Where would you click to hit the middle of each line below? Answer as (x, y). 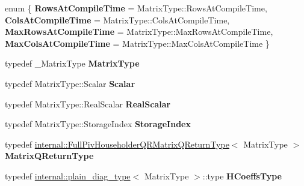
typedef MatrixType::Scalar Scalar (70, 83)
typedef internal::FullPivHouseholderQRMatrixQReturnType (117, 144)
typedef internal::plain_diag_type (68, 175)
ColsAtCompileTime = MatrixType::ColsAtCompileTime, (117, 19)
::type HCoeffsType (242, 175)
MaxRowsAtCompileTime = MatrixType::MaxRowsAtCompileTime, (139, 31)
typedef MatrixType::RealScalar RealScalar (88, 103)
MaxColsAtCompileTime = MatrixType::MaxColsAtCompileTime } (137, 43)
